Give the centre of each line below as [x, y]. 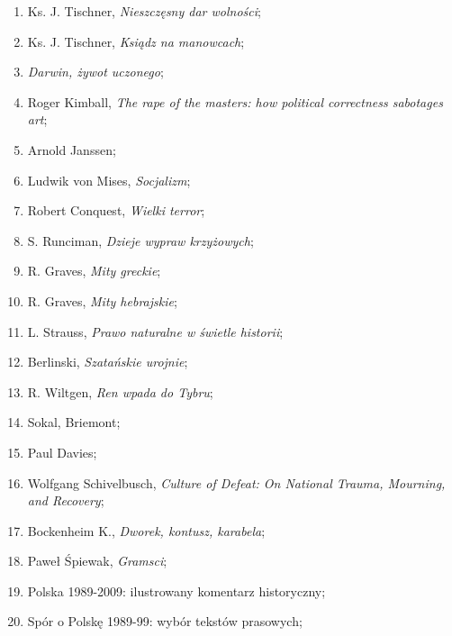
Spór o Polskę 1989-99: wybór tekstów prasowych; [165, 621]
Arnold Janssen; [72, 149]
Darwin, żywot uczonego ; [95, 72]
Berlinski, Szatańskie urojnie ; [108, 362]
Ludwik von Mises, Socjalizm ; [109, 180]
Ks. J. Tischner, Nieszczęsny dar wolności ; [144, 11]
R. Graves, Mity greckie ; [94, 271]
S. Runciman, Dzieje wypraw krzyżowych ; [140, 240]
